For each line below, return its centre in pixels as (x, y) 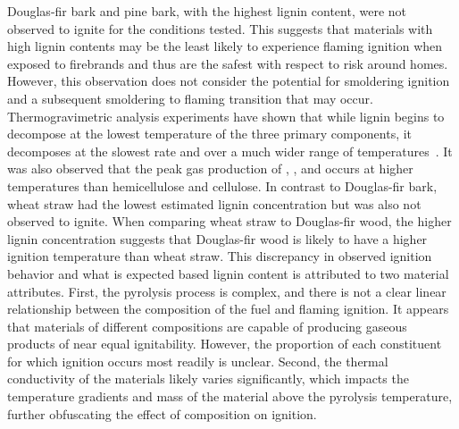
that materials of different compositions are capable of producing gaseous (207, 326)
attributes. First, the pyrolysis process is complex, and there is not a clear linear (227, 291)
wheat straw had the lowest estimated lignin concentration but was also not (214, 203)
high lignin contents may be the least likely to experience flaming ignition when (225, 46)
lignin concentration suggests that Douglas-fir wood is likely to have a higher (217, 238)
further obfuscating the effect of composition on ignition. (162, 413)
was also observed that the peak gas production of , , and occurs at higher (210, 168)
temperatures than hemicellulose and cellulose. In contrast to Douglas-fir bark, (222, 185)
